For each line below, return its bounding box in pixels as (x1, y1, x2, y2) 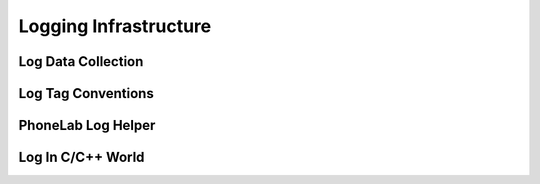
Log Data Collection (18, 53, 144, 70)
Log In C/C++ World (18, 149, 145, 166)
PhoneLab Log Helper (18, 117, 156, 134)
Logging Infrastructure (18, 15, 212, 37)
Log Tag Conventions (18, 85, 154, 102)
